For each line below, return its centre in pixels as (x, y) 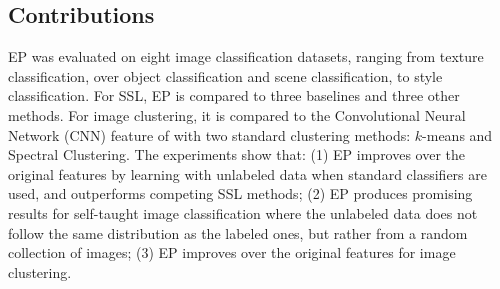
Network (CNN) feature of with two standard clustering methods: (209, 134)
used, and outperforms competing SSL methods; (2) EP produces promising (240, 193)
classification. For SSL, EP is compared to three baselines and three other (234, 95)
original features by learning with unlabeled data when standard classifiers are (247, 173)
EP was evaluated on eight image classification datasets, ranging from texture (246, 56)
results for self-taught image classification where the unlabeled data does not (243, 212)
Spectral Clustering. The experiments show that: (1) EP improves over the (237, 154)
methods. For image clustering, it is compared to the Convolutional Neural (237, 114)
